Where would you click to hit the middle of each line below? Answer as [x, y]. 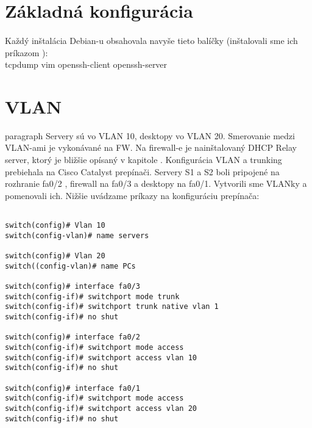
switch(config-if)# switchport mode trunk [92, 296]
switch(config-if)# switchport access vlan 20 [101, 408]
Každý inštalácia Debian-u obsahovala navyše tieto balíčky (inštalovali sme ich [151, 40]
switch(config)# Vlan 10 [55, 226]
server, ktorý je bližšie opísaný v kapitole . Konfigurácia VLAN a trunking [144, 160]
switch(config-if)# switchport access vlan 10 [101, 357]
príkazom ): [27, 52]
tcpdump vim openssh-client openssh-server [86, 64]
